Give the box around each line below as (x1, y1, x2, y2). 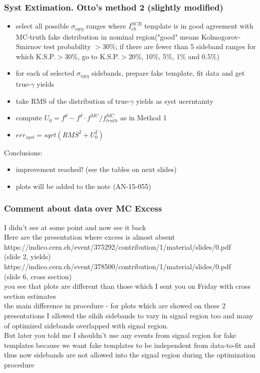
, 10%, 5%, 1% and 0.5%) (141, 51, 219, 61)
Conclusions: (4, 147, 43, 157)
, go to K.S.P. (77, 51, 119, 61)
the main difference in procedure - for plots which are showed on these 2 (4, 300, 226, 311)
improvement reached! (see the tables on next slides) (16, 164, 177, 174)
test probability (44, 41, 91, 52)
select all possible (16, 21, 69, 31)
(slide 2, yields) (4, 251, 51, 262)
